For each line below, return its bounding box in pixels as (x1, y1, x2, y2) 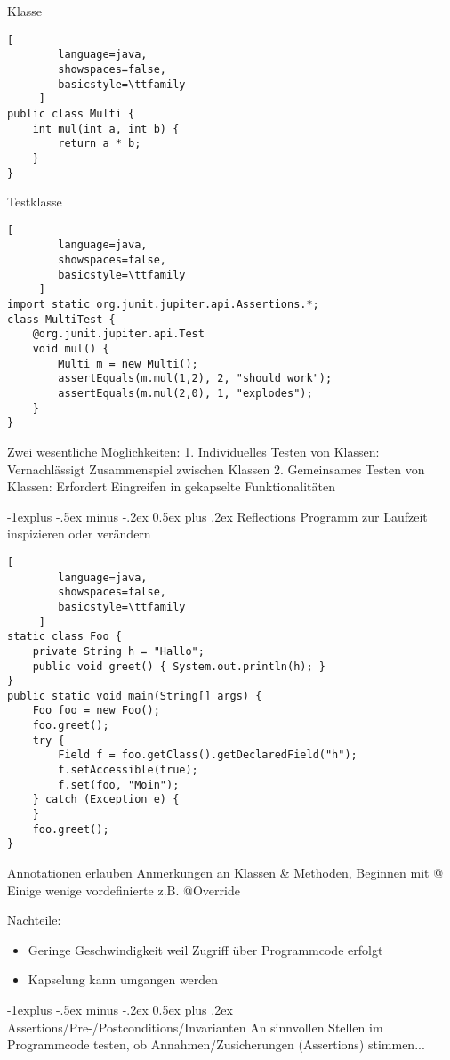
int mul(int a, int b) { (32, 122, 180, 135)
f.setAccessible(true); (58, 764, 198, 777)
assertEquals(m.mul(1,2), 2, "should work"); (58, 372, 333, 385)
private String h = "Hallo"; (32, 644, 205, 658)
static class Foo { (7, 630, 122, 643)
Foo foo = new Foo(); (32, 704, 160, 717)
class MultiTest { (7, 312, 116, 326)
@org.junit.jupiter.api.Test (32, 328, 205, 341)
